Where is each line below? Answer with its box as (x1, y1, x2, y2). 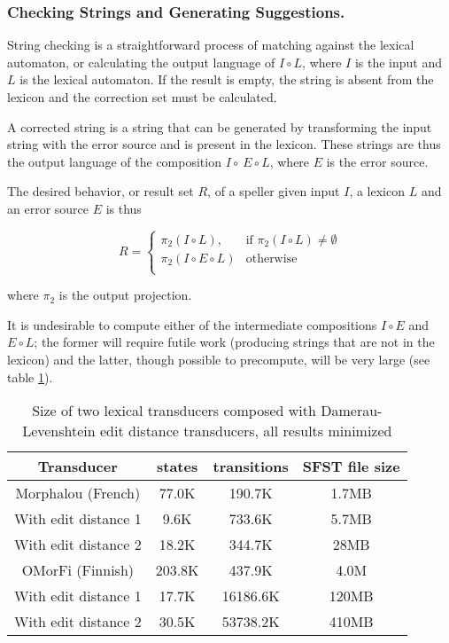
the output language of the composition (7, 152, 221, 170)
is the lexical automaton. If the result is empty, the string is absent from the (19, 70, 434, 89)
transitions (213, 456, 289, 477)
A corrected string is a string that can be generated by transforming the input (7, 117, 432, 136)
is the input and (354, 52, 443, 71)
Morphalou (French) (15, 482, 141, 504)
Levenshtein (22, 420, 96, 442)
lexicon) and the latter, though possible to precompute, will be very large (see (7, 349, 430, 368)
